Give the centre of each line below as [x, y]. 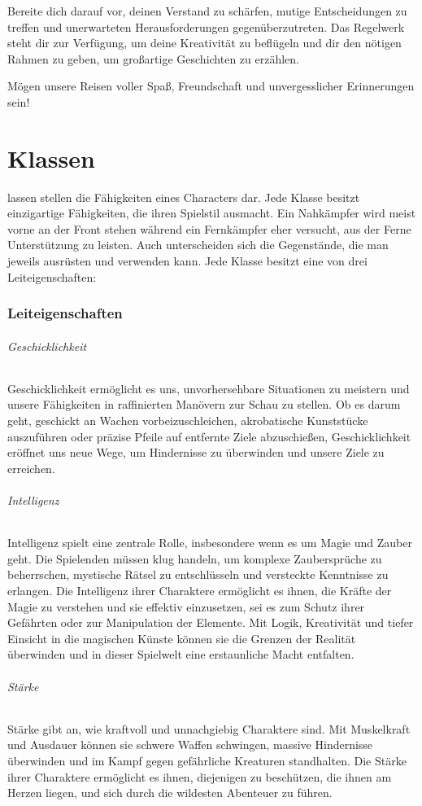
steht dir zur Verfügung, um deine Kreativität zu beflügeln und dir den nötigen [204, 43]
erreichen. [31, 468]
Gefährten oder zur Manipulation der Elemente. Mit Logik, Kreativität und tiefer [211, 622]
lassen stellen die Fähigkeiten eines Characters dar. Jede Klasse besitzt [184, 197]
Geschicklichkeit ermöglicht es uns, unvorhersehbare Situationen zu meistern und [209, 388]
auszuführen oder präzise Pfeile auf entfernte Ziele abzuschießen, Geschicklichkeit [209, 436]
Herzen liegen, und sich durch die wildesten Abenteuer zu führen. [170, 793]
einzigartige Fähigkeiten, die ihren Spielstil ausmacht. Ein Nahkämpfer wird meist [212, 213]
